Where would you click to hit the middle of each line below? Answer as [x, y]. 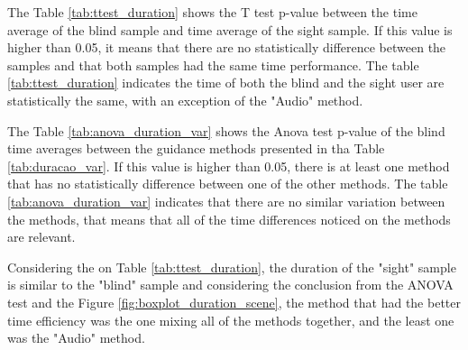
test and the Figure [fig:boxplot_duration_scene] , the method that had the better [234, 302]
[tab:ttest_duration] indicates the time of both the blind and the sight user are [226, 83]
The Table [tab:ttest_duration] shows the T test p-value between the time [212, 12]
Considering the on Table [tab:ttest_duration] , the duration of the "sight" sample [232, 267]
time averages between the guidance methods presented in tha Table [196, 148]
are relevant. [41, 237]
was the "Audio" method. [76, 338]
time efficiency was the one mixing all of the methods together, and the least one [231, 320]
